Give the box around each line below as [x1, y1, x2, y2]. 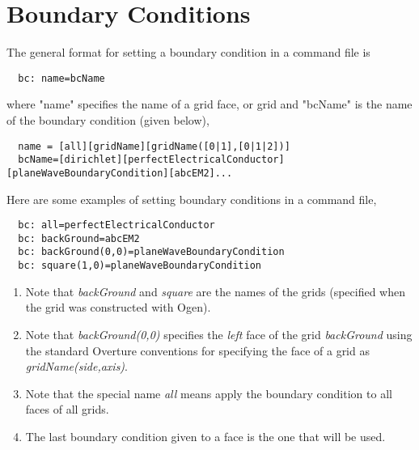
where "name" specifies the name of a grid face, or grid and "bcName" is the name [6, 96, 413, 112]
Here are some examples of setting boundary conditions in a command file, [6, 190, 377, 207]
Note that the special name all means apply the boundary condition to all [25, 384, 392, 401]
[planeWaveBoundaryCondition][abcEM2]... [6, 167, 233, 179]
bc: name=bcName [18, 72, 105, 84]
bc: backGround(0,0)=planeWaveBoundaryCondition [18, 246, 285, 258]
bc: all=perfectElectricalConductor [18, 219, 215, 231]
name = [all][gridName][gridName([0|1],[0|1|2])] [18, 140, 290, 152]
